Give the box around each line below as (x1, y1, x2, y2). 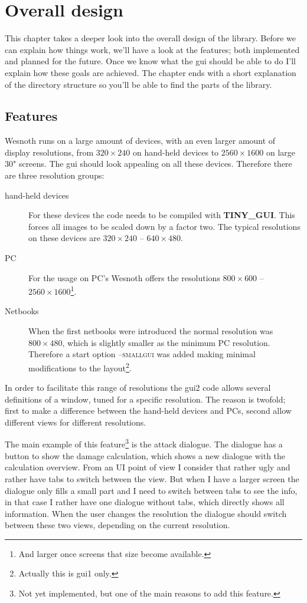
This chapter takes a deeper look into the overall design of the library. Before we (5, 32, 296, 44)
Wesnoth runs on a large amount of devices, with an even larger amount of (5, 134, 276, 147)
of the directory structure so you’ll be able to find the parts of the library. (5, 78, 272, 90)
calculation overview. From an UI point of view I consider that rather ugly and (5, 461, 290, 473)
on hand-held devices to (132, 146, 219, 158)
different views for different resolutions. (5, 416, 146, 428)
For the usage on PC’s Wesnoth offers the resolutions (28, 271, 220, 284)
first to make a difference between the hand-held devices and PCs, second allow (5, 404, 292, 417)
